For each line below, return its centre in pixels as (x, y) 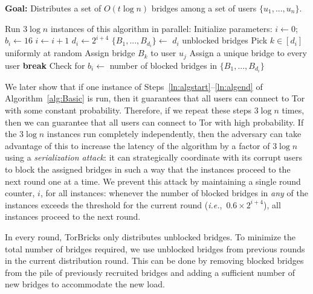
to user (163, 53)
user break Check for (45, 65)
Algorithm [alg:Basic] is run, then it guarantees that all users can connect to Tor (155, 98)
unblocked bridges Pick (225, 40)
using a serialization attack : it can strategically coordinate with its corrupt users (154, 157)
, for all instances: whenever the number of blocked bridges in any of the (174, 193)
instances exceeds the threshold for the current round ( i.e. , (114, 204)
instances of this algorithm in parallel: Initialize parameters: (161, 28)
